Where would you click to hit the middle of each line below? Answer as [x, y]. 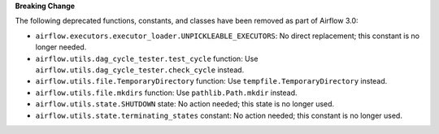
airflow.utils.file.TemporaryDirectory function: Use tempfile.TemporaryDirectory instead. [211, 81]
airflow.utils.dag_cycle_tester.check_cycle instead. [140, 70]
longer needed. [61, 47]
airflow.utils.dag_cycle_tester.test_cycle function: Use [147, 58]
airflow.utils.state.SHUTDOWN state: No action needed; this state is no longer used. [185, 104]
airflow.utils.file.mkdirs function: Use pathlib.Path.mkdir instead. [166, 93]
